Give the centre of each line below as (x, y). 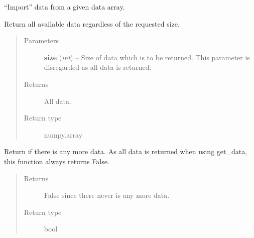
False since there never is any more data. (107, 195)
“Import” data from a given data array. (65, 7)
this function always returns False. (57, 161)
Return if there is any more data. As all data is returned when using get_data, (126, 151)
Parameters (41, 40)
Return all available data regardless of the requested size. (92, 23)
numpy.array (63, 134)
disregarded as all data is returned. (98, 67)
